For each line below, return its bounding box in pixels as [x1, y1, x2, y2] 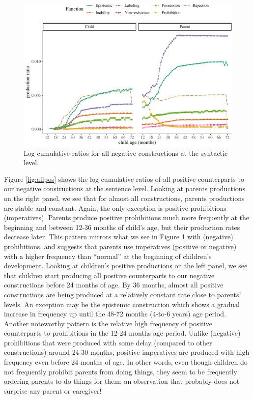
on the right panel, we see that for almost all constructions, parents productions [4, 193, 245, 203]
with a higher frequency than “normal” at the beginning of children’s [4, 251, 212, 261]
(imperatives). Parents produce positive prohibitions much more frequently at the [4, 212, 249, 223]
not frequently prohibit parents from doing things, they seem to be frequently [4, 366, 237, 376]
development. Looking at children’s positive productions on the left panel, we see [4, 260, 248, 271]
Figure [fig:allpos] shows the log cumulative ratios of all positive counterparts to [4, 173, 244, 184]
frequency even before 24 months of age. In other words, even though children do [4, 357, 248, 367]
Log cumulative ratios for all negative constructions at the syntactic [24, 147, 228, 158]
